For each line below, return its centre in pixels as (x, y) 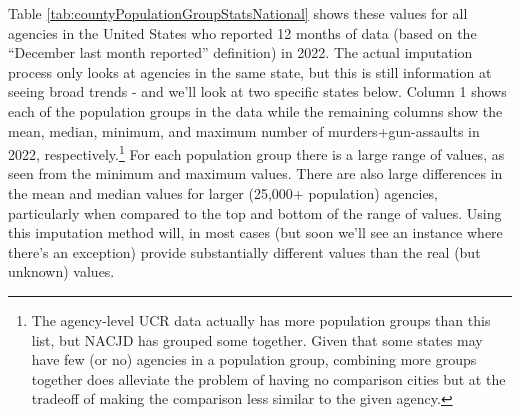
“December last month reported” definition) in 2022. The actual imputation (240, 52)
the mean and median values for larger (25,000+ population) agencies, (223, 193)
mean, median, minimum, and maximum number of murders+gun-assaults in (244, 130)
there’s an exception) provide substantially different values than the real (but (244, 251)
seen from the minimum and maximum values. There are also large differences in (255, 173)
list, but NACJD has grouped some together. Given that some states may (257, 339)
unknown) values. (61, 271)
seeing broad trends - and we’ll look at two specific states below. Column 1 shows (257, 91)
